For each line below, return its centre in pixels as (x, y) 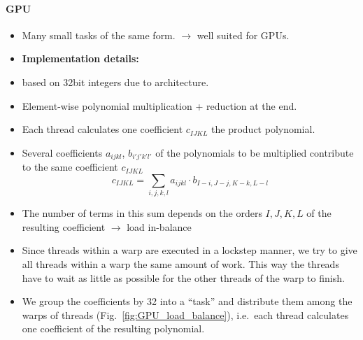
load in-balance (159, 226)
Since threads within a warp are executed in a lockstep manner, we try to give (190, 250)
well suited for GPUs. (243, 35)
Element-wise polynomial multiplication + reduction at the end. (159, 105)
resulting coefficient (64, 226)
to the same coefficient (70, 167)
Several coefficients (62, 152)
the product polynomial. (263, 129)
